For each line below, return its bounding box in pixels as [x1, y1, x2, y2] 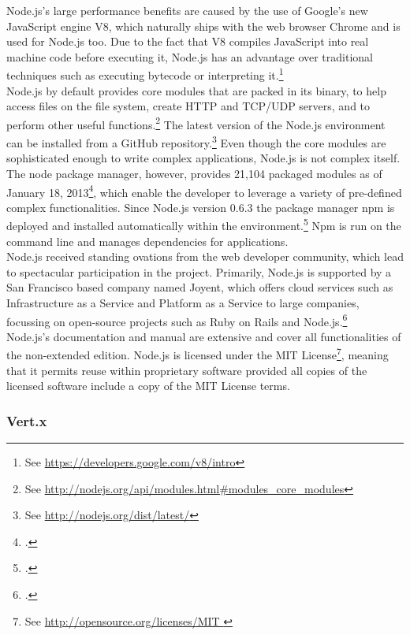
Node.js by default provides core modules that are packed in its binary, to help [6, 82, 386, 98]
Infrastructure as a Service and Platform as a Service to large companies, [6, 294, 360, 310]
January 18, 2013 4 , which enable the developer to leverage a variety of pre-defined [6, 181, 402, 200]
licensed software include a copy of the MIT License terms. [6, 377, 290, 394]
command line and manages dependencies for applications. [6, 232, 289, 249]
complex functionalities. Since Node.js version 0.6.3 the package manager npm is [6, 199, 395, 215]
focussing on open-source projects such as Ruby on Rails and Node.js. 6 [6, 310, 348, 329]
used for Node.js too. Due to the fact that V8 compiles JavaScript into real [6, 33, 369, 50]
